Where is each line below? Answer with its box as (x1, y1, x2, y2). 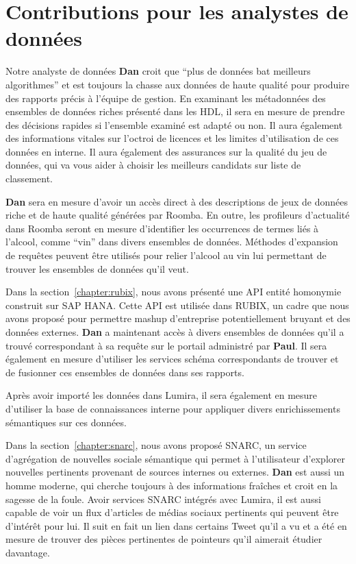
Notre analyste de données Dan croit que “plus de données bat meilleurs (5, 64, 311, 78)
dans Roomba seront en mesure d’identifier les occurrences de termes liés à (5, 221, 319, 235)
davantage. (5, 545, 50, 559)
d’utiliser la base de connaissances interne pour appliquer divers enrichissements (5, 401, 340, 415)
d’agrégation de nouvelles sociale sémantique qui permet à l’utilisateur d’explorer (5, 451, 345, 465)
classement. (5, 171, 53, 186)
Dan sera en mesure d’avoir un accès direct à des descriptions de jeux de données (5, 194, 348, 208)
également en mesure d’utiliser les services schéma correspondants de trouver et (5, 352, 339, 366)
